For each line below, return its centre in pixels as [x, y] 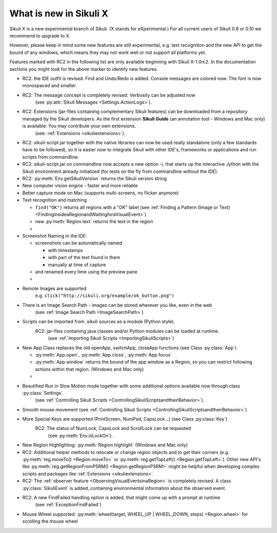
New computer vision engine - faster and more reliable [80, 186]
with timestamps [65, 250]
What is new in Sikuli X [59, 13]
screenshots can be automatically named [79, 243]
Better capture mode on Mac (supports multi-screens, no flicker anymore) [101, 193]
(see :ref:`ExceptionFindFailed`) [68, 505]
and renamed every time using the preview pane [86, 272]
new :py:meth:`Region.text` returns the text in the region [94, 222]
